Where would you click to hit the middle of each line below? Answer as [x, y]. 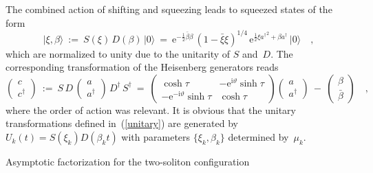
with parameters [156, 137]
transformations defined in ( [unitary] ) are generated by [122, 123]
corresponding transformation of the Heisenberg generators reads [142, 67]
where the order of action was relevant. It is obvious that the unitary [151, 109]
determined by [258, 137]
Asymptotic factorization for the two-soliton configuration [128, 162]
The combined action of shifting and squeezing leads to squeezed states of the [169, 9]
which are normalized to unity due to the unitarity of [118, 53]
